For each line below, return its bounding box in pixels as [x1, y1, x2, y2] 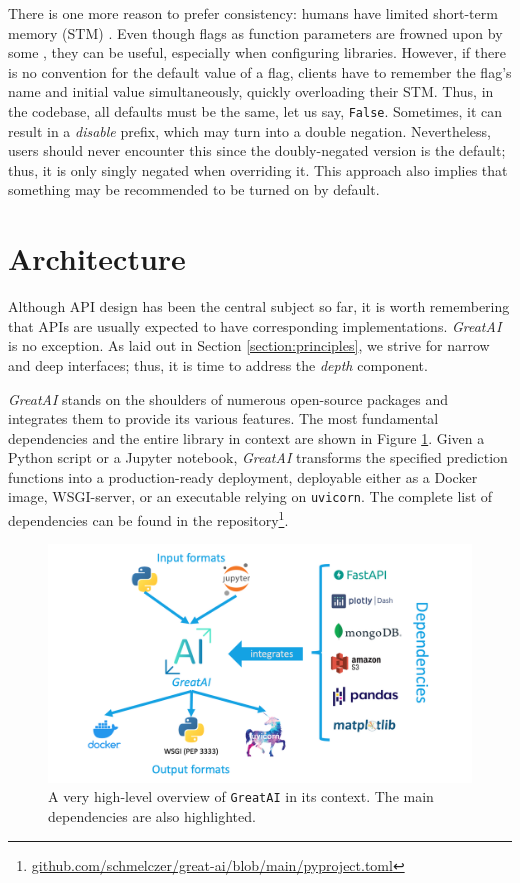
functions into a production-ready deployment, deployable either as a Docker [8, 466, 478, 487]
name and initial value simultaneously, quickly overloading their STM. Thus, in [8, 81, 494, 102]
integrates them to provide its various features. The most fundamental [8, 408, 439, 429]
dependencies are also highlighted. [48, 806, 256, 827]
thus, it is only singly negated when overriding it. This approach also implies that [8, 159, 508, 180]
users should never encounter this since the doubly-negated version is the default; [8, 140, 506, 161]
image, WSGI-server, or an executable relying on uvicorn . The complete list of [8, 486, 493, 507]
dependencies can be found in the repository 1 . [8, 507, 289, 530]
